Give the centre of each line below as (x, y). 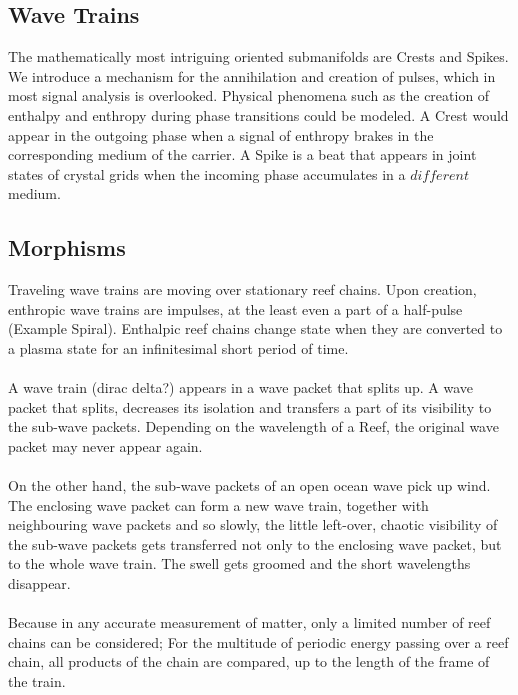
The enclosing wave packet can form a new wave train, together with (218, 504)
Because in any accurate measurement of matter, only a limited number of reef (249, 622)
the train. (37, 681)
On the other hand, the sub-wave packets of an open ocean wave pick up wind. (249, 485)
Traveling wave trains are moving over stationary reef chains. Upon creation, (242, 289)
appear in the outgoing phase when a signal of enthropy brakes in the (221, 134)
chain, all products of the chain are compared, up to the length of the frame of (249, 661)
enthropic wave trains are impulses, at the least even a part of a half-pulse (235, 308)
